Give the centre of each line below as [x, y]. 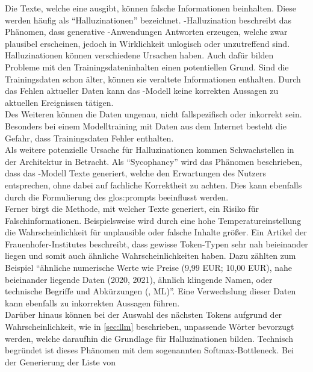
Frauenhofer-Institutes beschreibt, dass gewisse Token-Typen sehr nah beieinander [156, 243]
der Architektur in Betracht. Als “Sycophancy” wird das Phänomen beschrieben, [153, 161]
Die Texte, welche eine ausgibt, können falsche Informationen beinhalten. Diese [151, 8]
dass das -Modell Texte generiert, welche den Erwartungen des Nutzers [135, 173]
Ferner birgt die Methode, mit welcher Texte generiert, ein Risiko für [132, 209]
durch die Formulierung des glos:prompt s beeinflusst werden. [117, 197]
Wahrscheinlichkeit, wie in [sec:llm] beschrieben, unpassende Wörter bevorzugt [150, 327]
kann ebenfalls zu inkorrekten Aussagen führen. [92, 302]
